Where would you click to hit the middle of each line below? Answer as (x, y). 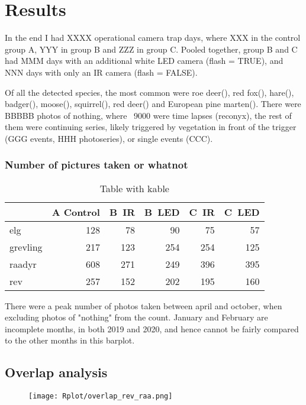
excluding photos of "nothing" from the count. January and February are (136, 317)
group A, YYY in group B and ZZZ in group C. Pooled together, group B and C (151, 49)
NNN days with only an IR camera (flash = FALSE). (101, 72)
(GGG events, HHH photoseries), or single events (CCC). (109, 138)
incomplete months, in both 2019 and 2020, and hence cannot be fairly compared (152, 328)
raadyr (23, 264)
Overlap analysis (56, 372)
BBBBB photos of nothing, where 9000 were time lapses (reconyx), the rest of (148, 115)
